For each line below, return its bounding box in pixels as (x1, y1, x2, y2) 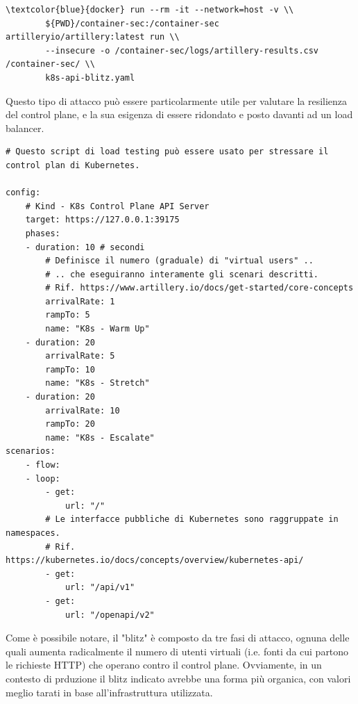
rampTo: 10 (45, 364, 95, 375)
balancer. (6, 120, 44, 135)
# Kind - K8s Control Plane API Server (25, 201, 210, 211)
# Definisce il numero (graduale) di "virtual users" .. (45, 256, 314, 266)
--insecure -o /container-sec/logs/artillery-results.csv (45, 45, 319, 56)
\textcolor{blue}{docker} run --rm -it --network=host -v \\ (6, 5, 294, 15)
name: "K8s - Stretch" (45, 378, 150, 388)
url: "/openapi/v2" (65, 609, 155, 620)
